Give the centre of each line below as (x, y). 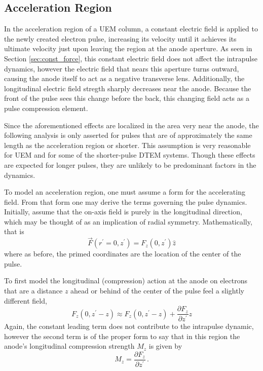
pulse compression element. (46, 108)
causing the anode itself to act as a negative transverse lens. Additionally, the (124, 78)
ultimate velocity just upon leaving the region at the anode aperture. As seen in (128, 48)
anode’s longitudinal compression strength (69, 346)
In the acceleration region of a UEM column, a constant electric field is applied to (131, 29)
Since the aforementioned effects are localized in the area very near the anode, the (131, 125)
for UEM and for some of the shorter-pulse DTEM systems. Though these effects (130, 155)
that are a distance (33, 291)
